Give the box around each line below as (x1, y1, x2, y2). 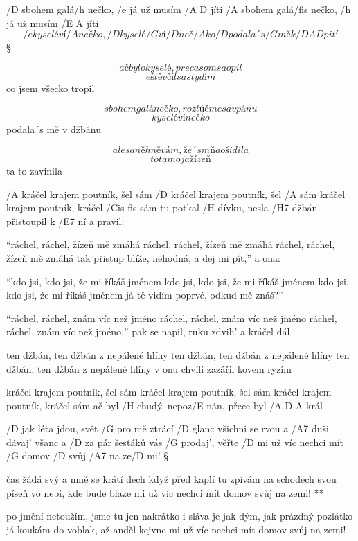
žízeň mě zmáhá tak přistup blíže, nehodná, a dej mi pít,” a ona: (6, 250, 281, 265)
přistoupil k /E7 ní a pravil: (6, 213, 125, 228)
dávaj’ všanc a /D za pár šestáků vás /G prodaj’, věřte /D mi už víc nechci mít (6, 434, 343, 449)
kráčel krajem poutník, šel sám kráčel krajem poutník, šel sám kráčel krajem (6, 384, 332, 399)
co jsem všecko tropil (6, 80, 95, 95)
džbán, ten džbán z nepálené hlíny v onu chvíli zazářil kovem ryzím (6, 361, 292, 375)
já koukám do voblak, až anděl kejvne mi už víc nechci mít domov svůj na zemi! (6, 522, 346, 536)
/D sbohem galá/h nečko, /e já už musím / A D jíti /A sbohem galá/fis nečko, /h (6, 2, 351, 16)
